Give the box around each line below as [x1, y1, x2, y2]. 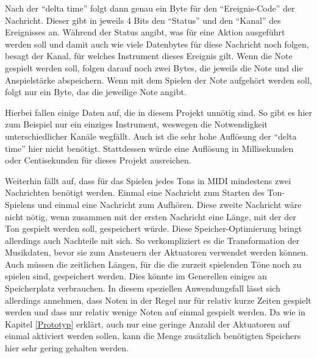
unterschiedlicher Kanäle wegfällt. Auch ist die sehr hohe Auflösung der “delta [5, 129, 297, 142]
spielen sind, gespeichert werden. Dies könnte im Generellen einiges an [5, 270, 267, 282]
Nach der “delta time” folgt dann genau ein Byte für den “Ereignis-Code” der [5, 2, 295, 14]
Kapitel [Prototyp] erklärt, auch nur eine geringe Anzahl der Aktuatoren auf [5, 317, 290, 330]
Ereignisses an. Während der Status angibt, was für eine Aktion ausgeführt [5, 26, 285, 38]
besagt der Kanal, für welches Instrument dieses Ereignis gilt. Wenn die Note [5, 49, 293, 62]
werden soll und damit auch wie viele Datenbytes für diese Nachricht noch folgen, [5, 37, 309, 50]
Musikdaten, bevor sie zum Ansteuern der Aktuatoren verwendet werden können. [5, 246, 308, 259]
